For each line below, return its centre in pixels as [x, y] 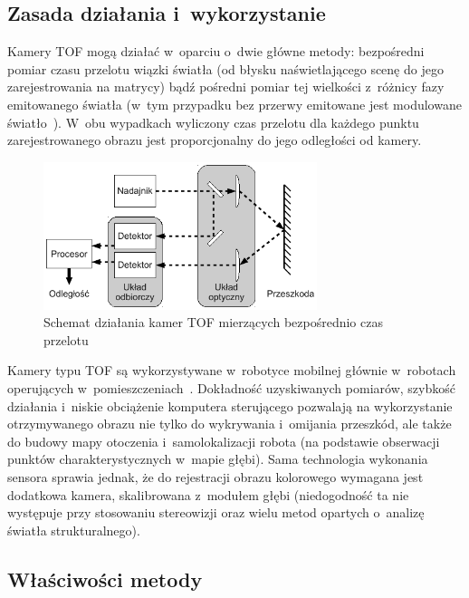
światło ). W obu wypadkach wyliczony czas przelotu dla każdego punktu [213, 122]
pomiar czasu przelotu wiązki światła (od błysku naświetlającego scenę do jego [225, 68]
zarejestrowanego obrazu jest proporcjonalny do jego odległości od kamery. [215, 140]
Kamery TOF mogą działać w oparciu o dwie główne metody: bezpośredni [216, 51]
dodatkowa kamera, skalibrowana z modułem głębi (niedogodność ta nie [208, 494]
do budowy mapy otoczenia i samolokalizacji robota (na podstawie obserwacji [224, 441]
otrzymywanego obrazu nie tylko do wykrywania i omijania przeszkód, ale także [230, 424]
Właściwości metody [105, 579]
